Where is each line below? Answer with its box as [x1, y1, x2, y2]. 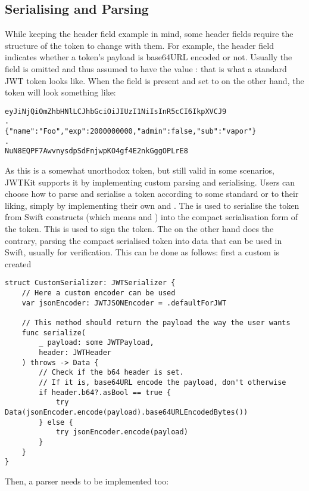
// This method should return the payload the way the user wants [21, 319, 291, 328]
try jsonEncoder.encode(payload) [55, 428, 188, 437]
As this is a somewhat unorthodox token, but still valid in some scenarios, [5, 164, 274, 177]
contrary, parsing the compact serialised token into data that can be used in [5, 234, 282, 246]
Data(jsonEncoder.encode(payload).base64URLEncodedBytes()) [5, 407, 248, 416]
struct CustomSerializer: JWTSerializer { [5, 279, 176, 288]
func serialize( [21, 328, 86, 337]
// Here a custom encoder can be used [21, 289, 176, 298]
